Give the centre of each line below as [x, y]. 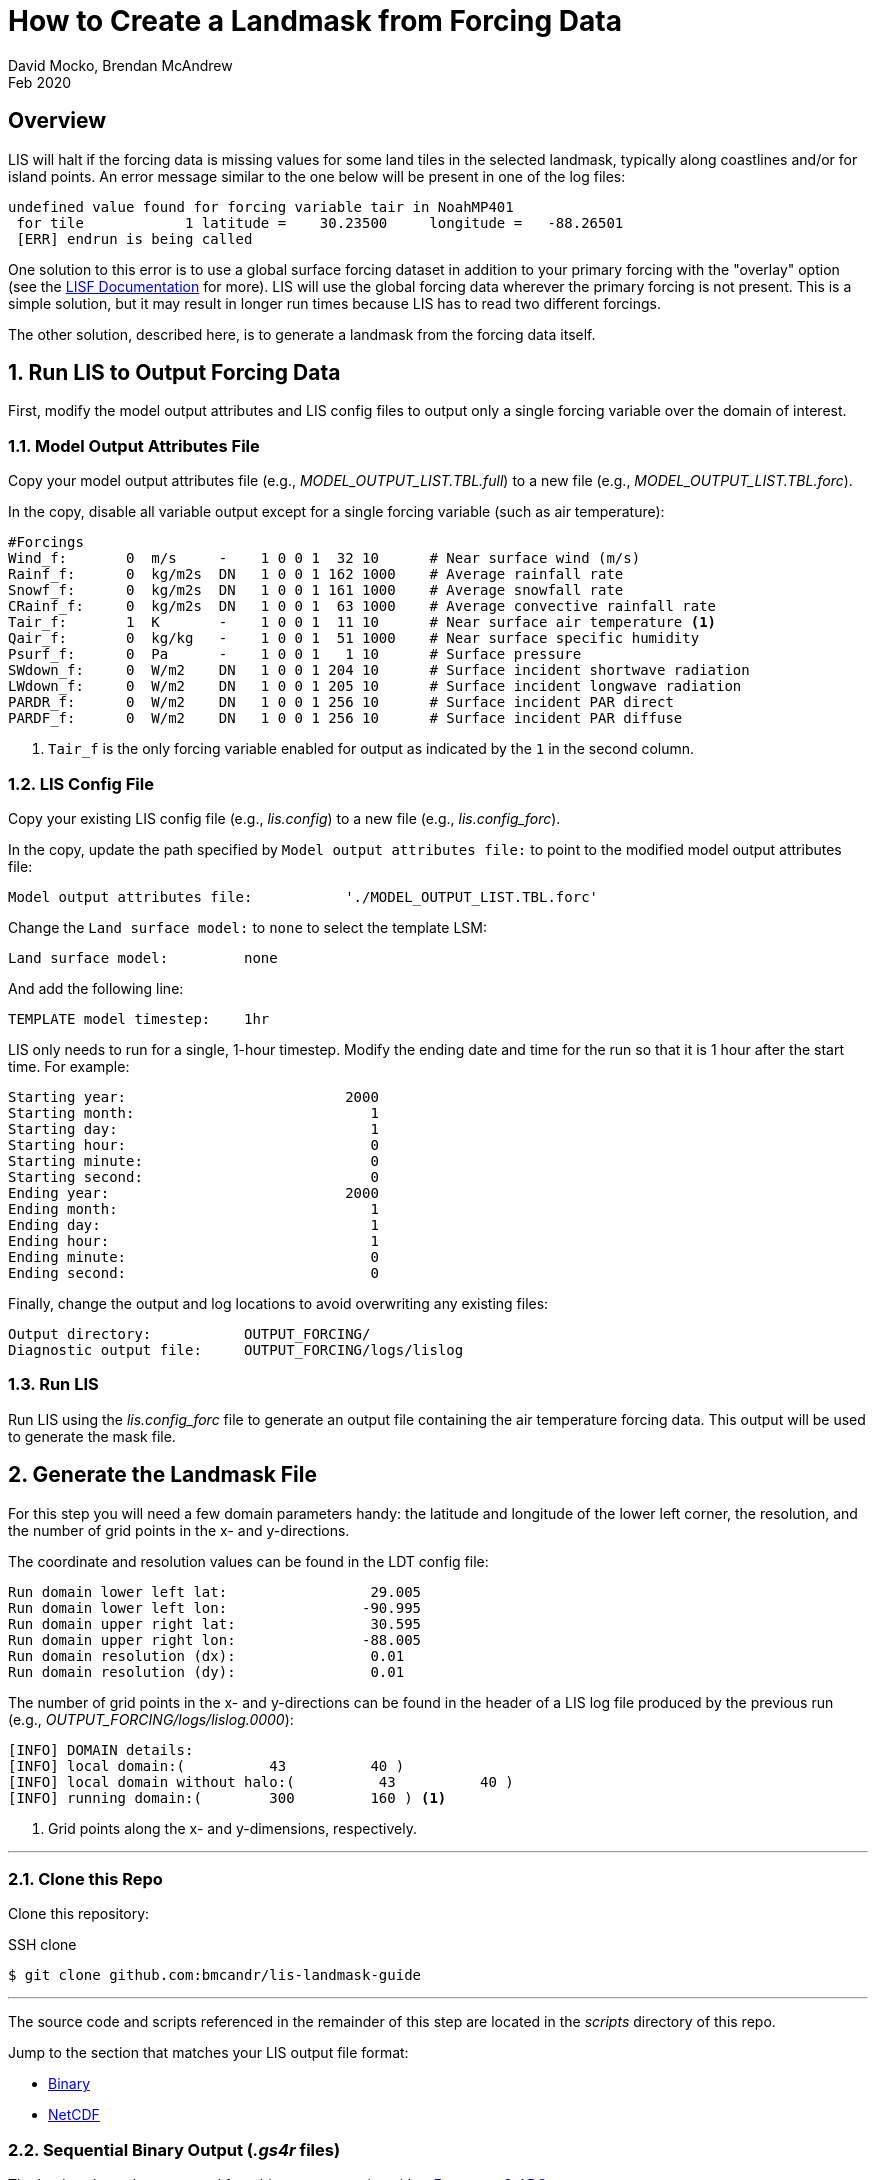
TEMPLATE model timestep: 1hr [139, 1018]
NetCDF [74, 2115]
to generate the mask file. [92, 1436]
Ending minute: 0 [193, 1256]
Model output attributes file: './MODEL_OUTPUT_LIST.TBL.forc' [303, 896]
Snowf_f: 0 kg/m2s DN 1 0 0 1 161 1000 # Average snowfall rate [316, 590]
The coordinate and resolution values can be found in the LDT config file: [248, 1561]
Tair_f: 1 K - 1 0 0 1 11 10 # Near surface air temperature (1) [362, 622]
